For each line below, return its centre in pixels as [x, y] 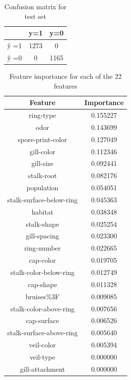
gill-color [42, 151]
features [66, 85]
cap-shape [42, 284]
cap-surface [42, 320]
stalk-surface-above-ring [42, 333]
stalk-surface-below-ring [42, 199]
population [42, 188]
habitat [42, 211]
